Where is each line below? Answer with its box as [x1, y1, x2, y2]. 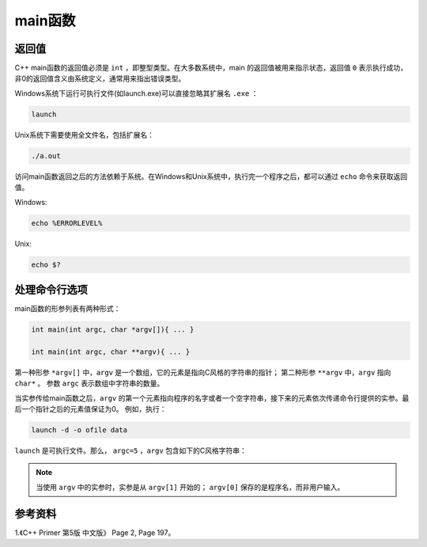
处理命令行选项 [14, 283, 88, 296]
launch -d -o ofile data [31, 425, 128, 435]
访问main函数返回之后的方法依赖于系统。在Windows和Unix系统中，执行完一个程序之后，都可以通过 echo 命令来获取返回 [14, 171, 408, 181]
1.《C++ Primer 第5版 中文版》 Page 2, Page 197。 [14, 527, 176, 538]
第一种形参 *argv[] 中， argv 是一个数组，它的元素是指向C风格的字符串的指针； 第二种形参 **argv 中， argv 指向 [14, 367, 391, 377]
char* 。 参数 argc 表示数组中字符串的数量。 [14, 378, 164, 388]
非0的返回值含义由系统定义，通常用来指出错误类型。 [14, 74, 186, 83]
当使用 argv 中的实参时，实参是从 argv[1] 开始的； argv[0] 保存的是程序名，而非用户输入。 [36, 482, 345, 492]
